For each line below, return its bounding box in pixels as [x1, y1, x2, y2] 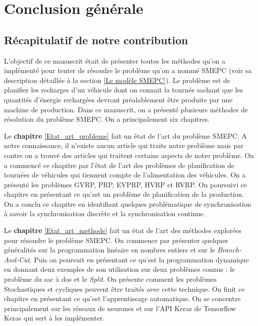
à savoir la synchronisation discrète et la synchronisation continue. [4, 208, 205, 219]
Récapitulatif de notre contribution [4, 32, 189, 47]
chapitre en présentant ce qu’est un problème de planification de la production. [4, 189, 244, 199]
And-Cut [4, 254, 30, 264]
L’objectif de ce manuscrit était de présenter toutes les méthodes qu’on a [4, 55, 225, 66]
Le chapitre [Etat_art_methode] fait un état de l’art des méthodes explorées [4, 225, 242, 236]
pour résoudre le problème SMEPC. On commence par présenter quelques [4, 235, 228, 245]
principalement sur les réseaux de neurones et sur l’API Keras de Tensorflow [4, 303, 236, 313]
